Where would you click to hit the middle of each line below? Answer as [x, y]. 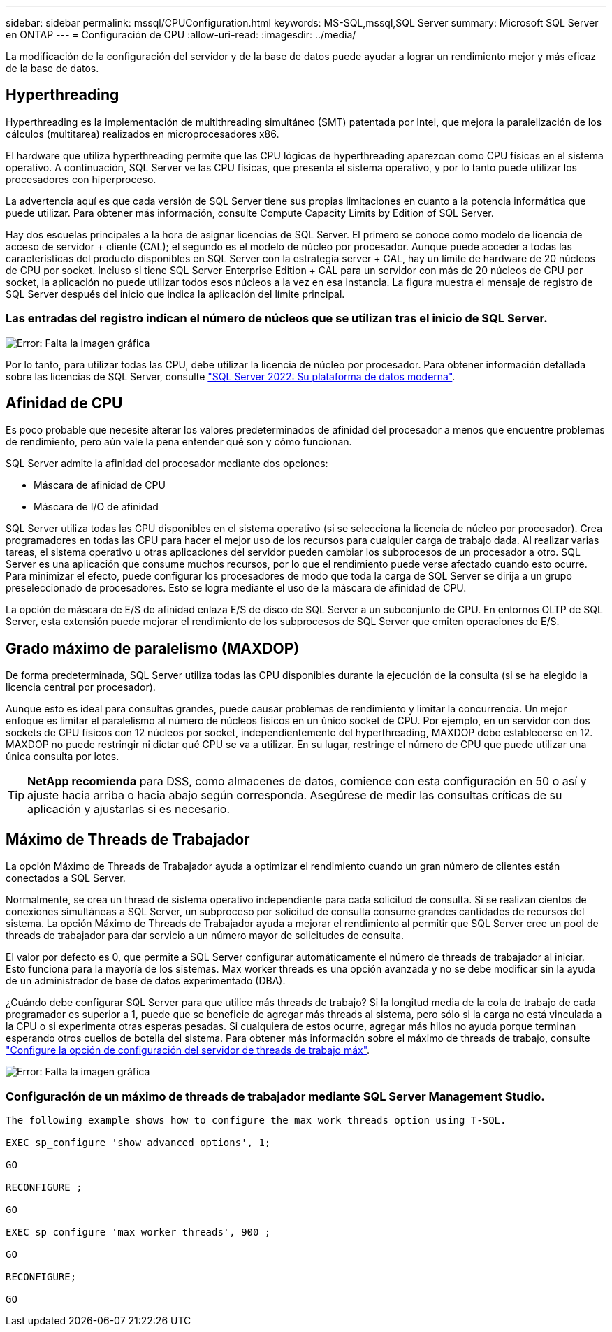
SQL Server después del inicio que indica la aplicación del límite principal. [175, 294]
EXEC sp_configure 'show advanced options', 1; [138, 1142]
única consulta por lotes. [63, 757]
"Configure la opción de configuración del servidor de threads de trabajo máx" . [188, 1050]
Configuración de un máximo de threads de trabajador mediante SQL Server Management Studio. [275, 1096]
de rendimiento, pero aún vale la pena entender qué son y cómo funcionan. [179, 442]
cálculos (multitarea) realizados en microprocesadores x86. [143, 134]
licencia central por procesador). [81, 687]
